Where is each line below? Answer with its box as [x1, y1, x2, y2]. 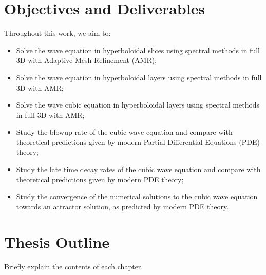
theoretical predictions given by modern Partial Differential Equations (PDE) [16, 136, 260, 147]
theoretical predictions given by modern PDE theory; [16, 174, 184, 184]
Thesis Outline [4, 231, 110, 252]
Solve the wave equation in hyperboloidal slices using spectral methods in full [16, 45, 260, 55]
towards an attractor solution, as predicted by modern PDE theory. [16, 201, 229, 211]
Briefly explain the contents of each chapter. [4, 261, 143, 271]
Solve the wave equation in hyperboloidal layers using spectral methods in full [16, 72, 262, 82]
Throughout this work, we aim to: [4, 28, 111, 38]
